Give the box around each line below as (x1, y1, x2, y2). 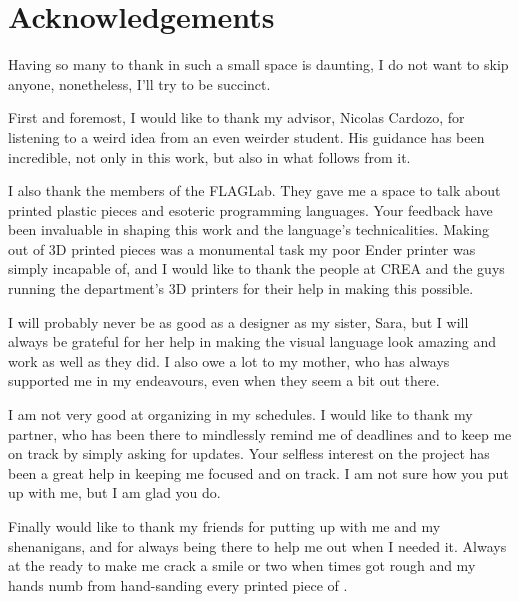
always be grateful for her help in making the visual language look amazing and (8, 331, 496, 352)
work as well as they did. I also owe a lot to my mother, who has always (8, 350, 450, 371)
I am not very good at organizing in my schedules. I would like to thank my (8, 404, 473, 425)
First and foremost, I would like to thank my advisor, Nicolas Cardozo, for (8, 107, 465, 128)
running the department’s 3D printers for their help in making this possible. (8, 278, 474, 299)
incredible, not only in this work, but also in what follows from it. (8, 146, 411, 167)
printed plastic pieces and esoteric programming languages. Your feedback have (8, 199, 493, 220)
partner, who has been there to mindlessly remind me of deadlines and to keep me (8, 423, 512, 444)
